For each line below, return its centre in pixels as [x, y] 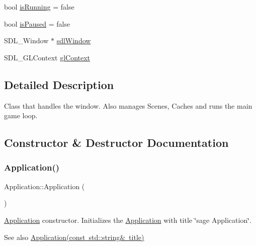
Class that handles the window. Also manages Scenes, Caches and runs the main [128, 105]
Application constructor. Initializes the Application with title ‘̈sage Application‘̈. [128, 220]
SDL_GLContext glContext [47, 57]
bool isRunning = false [39, 7]
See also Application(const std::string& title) [74, 237]
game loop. [21, 115]
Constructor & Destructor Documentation [116, 143]
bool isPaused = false [37, 23]
